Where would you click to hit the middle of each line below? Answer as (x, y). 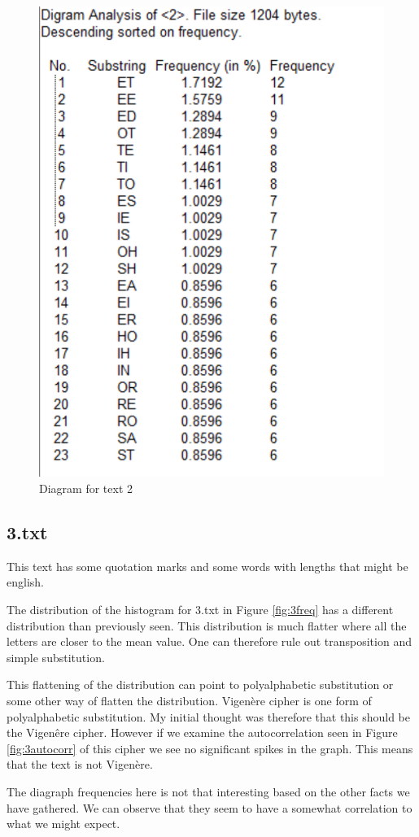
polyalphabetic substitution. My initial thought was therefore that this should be (208, 716)
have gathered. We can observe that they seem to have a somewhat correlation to (209, 807)
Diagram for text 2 (86, 488)
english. (25, 582)
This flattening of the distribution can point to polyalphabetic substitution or (200, 684)
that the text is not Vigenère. (80, 764)
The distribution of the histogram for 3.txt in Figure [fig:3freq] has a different (200, 609)
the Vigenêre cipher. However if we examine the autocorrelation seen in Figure (202, 732)
